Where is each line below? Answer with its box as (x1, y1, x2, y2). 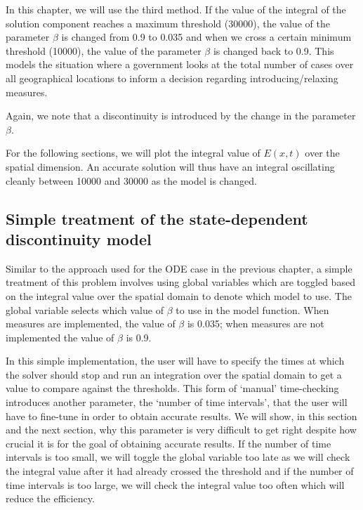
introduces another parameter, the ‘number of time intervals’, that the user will (6, 395, 348, 410)
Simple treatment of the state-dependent (6, 207, 308, 229)
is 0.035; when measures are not (187, 316, 324, 331)
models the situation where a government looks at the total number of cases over (6, 57, 354, 72)
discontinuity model (6, 228, 152, 249)
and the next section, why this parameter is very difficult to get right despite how (6, 422, 357, 437)
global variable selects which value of (6, 302, 164, 317)
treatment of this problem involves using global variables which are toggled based (6, 275, 355, 289)
